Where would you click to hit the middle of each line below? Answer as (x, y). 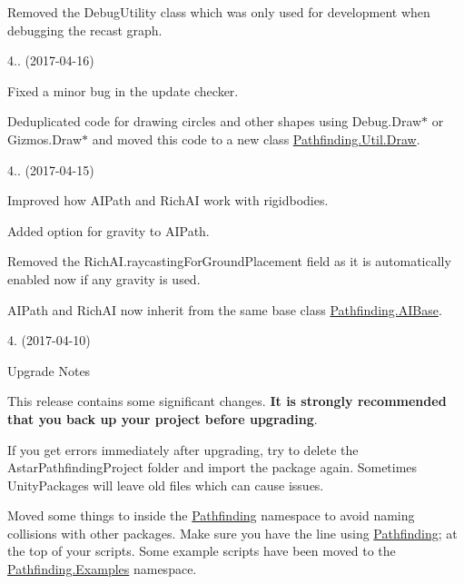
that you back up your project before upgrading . (163, 418)
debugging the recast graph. (85, 30)
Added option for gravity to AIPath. (109, 230)
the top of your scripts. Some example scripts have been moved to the (202, 551)
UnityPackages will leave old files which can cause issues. (166, 485)
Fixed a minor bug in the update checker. (123, 90)
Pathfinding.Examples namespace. (102, 569)
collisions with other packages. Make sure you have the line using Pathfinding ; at (232, 533)
